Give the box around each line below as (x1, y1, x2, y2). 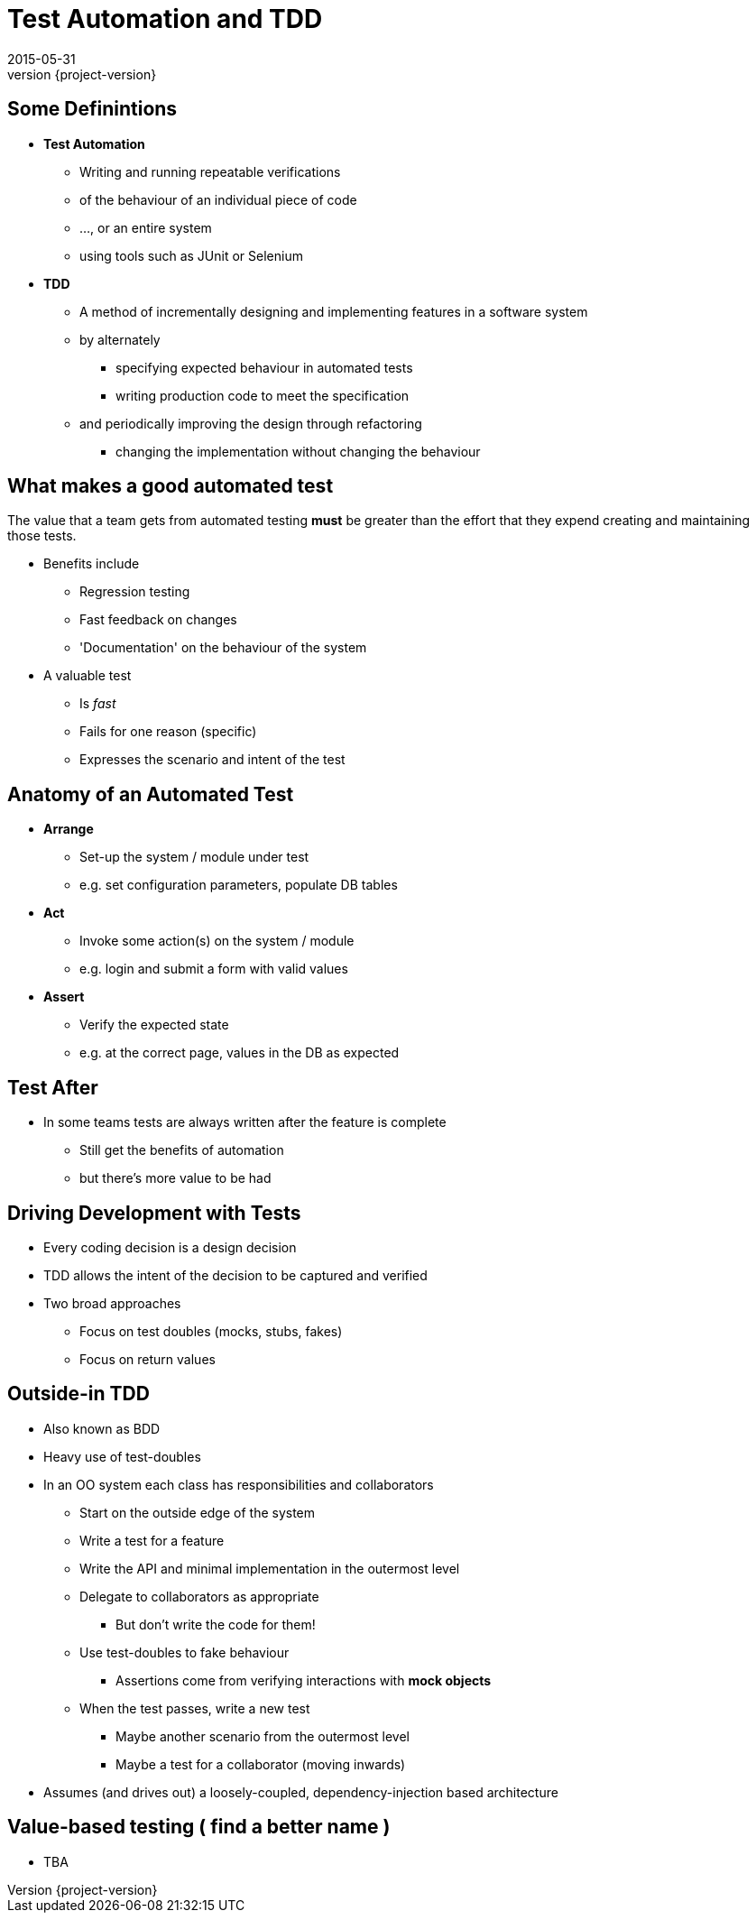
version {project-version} (7, 66, 157, 82)
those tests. (7, 528, 77, 544)
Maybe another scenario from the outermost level (115, 1728, 410, 1744)
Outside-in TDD (7, 1382, 150, 1406)
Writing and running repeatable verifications (79, 163, 341, 180)
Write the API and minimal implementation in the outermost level (79, 1560, 460, 1576)
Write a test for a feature (79, 1532, 225, 1548)
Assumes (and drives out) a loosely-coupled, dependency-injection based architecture (43, 1784, 558, 1800)
